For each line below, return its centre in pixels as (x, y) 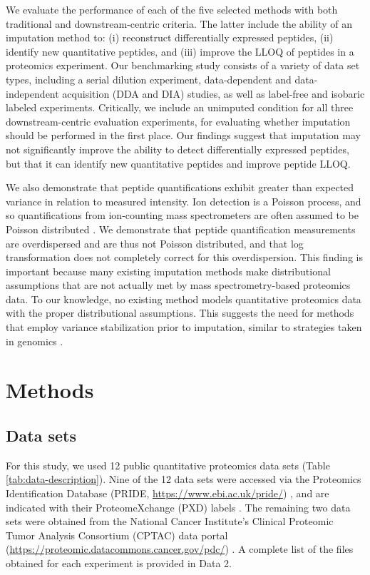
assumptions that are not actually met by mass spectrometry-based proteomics (178, 285)
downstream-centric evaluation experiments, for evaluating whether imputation (178, 121)
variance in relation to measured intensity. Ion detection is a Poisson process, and (184, 201)
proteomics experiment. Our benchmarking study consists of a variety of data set (183, 65)
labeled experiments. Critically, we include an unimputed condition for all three (180, 107)
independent (32, 93)
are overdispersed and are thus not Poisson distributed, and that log (155, 243)
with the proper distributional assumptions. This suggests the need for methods (180, 313)
